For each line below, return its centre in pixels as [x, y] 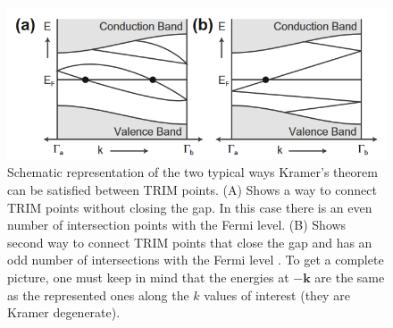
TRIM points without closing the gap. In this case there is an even [190, 207]
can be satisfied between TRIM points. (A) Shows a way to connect [192, 189]
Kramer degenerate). [64, 312]
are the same [350, 277]
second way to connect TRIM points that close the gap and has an [190, 242]
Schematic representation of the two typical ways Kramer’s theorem [192, 172]
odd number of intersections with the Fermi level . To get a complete [196, 260]
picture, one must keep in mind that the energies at [148, 277]
